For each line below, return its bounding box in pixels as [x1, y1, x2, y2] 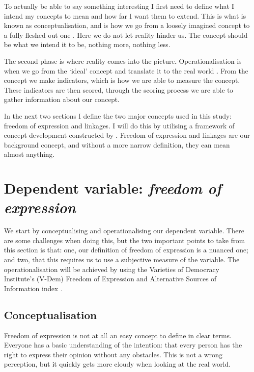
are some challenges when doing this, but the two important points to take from [4, 235, 245, 245]
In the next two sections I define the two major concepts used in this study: [4, 110, 232, 121]
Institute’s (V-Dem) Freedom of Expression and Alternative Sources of [4, 273, 217, 284]
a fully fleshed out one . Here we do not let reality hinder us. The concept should [4, 29, 248, 40]
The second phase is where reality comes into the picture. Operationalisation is [4, 55, 242, 66]
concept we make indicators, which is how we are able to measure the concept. [4, 75, 240, 85]
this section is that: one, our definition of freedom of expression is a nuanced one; [4, 245, 249, 255]
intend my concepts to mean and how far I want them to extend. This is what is [4, 10, 246, 21]
